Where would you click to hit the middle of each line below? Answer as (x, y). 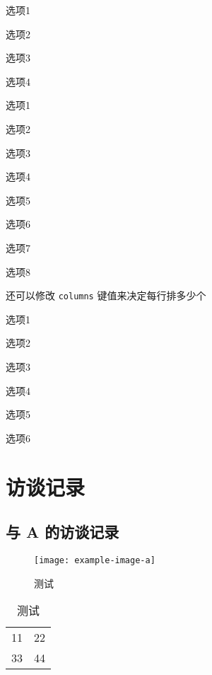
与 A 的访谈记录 (63, 532)
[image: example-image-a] (95, 560)
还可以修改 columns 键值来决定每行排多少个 (106, 295)
